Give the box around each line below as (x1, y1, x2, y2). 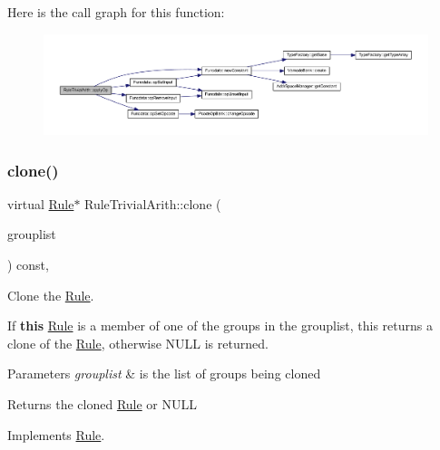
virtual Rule (7, 194, 74, 213)
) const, (7, 255, 49, 274)
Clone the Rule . (7, 285, 94, 304)
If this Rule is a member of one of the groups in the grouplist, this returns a (7, 316, 433, 335)
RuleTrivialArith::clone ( (84, 194, 221, 213)
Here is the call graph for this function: (7, 3, 225, 21)
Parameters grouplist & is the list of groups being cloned (7, 364, 321, 383)
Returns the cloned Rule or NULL (7, 395, 197, 414)
